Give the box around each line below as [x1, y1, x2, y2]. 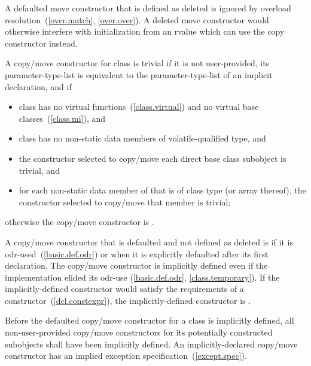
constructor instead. [5, 36, 78, 49]
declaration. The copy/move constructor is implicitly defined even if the [5, 259, 268, 272]
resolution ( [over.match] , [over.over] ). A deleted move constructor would [5, 13, 269, 26]
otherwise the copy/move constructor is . [5, 216, 154, 228]
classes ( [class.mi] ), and [19, 112, 106, 124]
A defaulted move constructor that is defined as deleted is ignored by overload [5, 2, 291, 14]
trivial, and [19, 164, 60, 176]
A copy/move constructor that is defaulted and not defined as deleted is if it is [5, 235, 293, 248]
